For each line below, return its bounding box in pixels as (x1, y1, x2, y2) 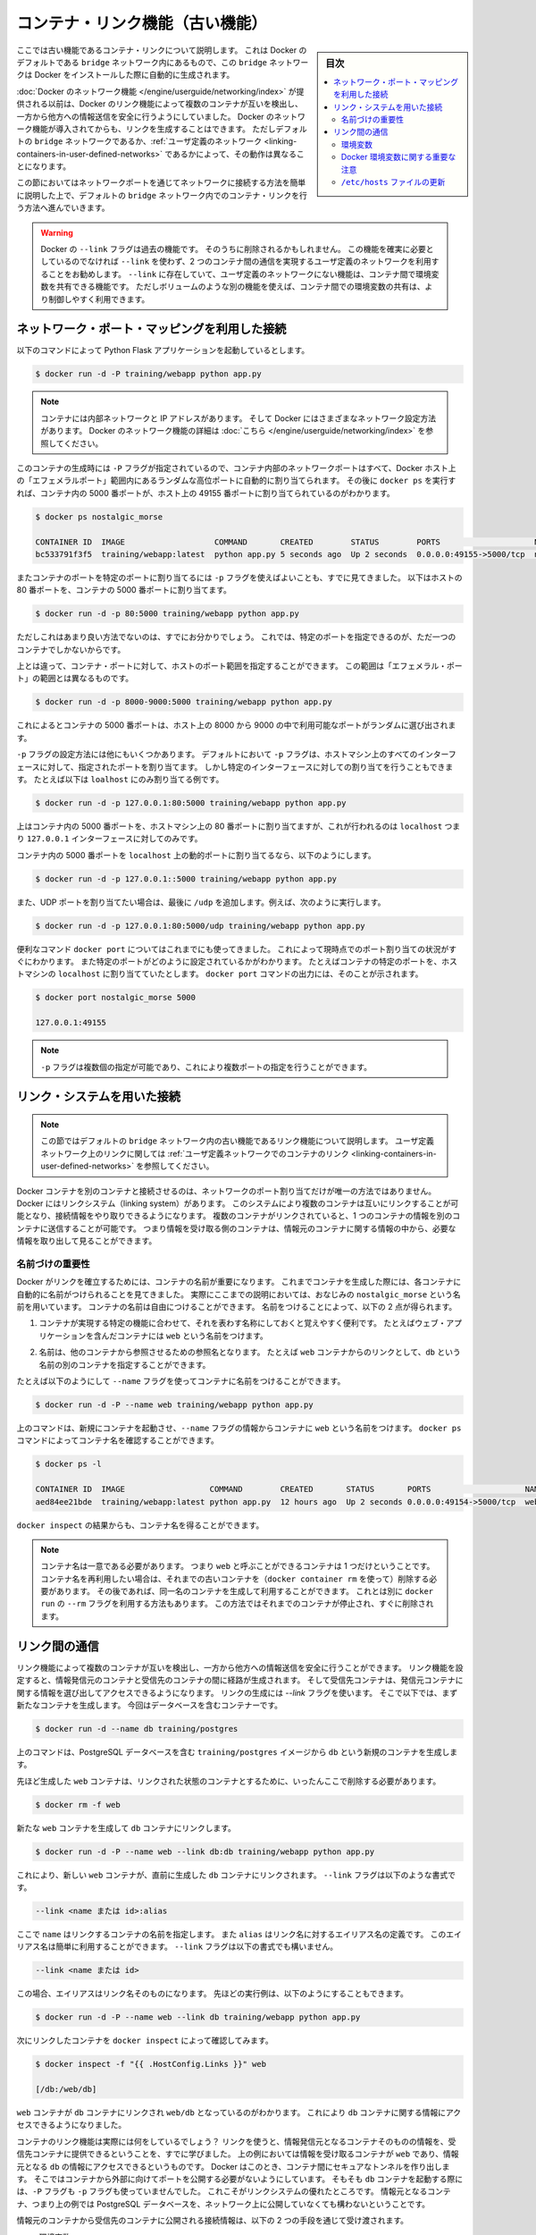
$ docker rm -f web (35, 1800, 121, 1809)
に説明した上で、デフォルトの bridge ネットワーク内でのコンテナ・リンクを (16, 190, 299, 200)
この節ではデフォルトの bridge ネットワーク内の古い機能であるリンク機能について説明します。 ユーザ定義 (40, 1135, 435, 1146)
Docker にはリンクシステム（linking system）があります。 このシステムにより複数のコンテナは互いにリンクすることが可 (16, 1198, 459, 1209)
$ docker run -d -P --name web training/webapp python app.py (35, 1400, 314, 1410)
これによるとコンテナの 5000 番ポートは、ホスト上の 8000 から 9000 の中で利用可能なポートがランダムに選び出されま (16, 720, 456, 730)
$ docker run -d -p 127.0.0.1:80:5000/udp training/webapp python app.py (35, 921, 365, 931)
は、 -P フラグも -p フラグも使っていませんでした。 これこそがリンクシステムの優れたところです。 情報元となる (16, 2186, 428, 2197)
